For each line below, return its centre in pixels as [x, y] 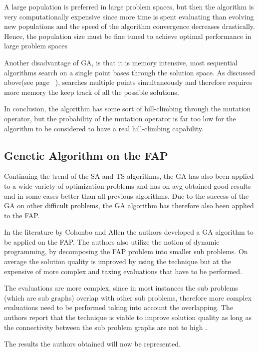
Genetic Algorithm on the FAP [86, 155]
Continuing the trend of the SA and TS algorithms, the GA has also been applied [129, 176]
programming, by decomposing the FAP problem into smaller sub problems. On [126, 251]
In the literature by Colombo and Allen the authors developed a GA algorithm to [129, 232]
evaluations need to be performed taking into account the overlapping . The [119, 307]
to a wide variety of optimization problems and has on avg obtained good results [128, 185]
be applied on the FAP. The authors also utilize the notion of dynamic [112, 241]
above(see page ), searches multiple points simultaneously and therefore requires [128, 82]
